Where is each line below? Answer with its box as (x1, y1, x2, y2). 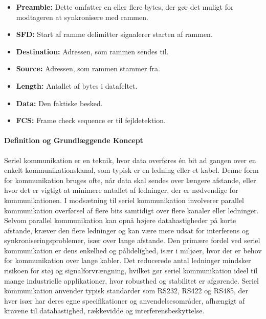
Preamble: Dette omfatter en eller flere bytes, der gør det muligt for (16, 2, 234, 12)
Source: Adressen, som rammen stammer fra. (16, 63, 160, 74)
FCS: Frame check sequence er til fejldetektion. (16, 115, 166, 126)
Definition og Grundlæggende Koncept (4, 135, 143, 146)
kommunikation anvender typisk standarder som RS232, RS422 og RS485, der (4, 285, 248, 296)
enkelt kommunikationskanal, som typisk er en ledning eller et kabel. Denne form (4, 165, 259, 175)
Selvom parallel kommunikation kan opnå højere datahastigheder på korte (4, 215, 236, 226)
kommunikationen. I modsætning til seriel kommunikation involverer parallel (4, 194, 244, 205)
